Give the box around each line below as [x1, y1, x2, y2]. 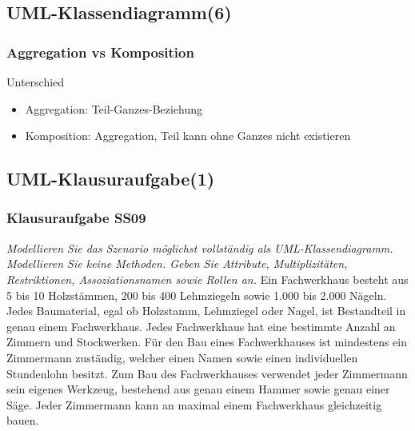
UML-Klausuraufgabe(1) [6, 166, 215, 191]
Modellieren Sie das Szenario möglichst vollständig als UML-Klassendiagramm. [6, 239, 393, 256]
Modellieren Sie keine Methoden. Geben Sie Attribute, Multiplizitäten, [6, 255, 348, 272]
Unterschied [6, 74, 65, 90]
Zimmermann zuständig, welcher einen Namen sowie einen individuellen [6, 349, 358, 365]
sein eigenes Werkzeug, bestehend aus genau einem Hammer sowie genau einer [6, 381, 390, 397]
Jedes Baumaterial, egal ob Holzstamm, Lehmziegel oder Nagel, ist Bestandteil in [6, 302, 406, 319]
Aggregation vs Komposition [6, 42, 194, 62]
